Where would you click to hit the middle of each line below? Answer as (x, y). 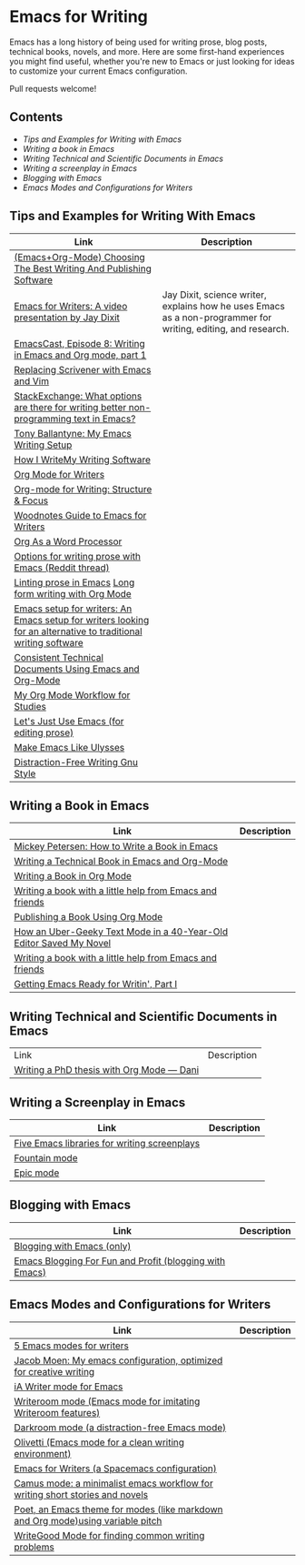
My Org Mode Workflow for (72, 695)
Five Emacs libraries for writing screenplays (107, 1143)
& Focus (31, 500)
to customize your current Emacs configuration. (98, 71)
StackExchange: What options (78, 396)
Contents (36, 117)
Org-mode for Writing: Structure (83, 489)
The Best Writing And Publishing (83, 268)
